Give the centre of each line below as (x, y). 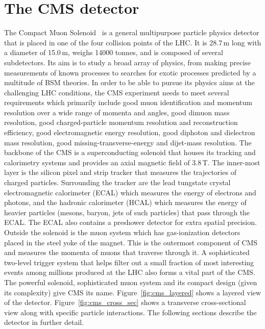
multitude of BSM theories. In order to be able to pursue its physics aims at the (129, 82)
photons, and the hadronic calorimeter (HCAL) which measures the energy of (125, 202)
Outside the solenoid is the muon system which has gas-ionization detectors (122, 232)
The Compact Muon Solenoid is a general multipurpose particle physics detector (132, 32)
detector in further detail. (44, 322)
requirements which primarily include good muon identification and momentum (128, 102)
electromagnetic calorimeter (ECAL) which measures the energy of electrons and (130, 192)
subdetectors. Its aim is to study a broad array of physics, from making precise (128, 62)
